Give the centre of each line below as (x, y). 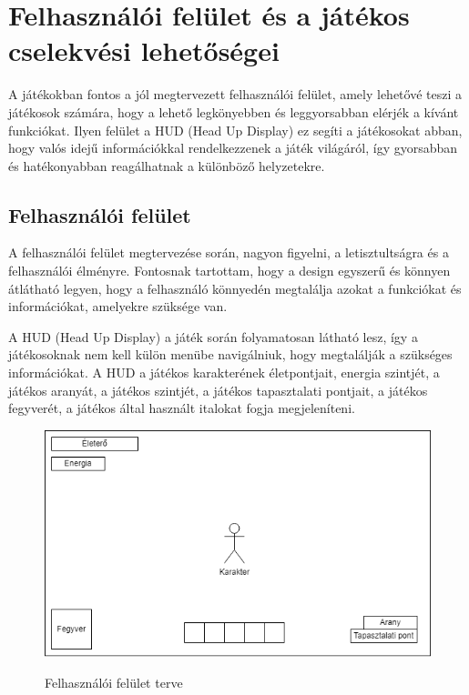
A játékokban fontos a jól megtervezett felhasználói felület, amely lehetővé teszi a (235, 94)
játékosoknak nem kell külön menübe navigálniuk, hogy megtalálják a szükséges (230, 354)
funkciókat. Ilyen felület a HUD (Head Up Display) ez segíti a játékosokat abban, (235, 130)
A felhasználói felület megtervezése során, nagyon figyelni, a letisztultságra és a (229, 252)
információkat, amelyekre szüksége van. (118, 306)
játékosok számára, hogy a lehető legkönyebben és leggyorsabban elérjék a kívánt (234, 111)
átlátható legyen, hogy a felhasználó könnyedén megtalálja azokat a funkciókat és (235, 288)
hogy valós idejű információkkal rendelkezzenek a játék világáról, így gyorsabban (233, 148)
